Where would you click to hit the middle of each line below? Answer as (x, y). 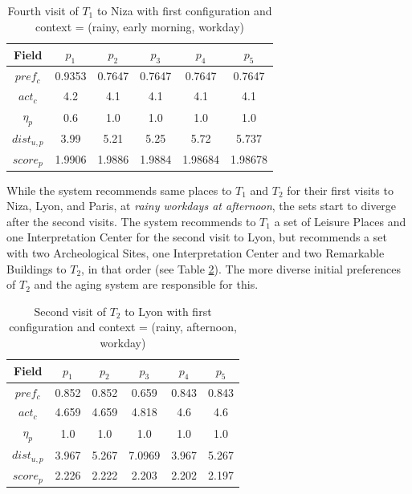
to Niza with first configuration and (184, 10)
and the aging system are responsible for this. (146, 284)
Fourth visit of (43, 10)
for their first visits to (340, 190)
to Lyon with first (168, 311)
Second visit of (70, 311)
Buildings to (37, 268)
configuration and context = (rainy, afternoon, (123, 327)
